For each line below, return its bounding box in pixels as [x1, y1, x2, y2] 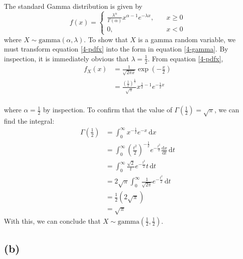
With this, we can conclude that [4, 215, 101, 226]
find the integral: [4, 116, 54, 126]
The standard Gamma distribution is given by [4, 1, 142, 11]
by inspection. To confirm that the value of [43, 104, 172, 115]
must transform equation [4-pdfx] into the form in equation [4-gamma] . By [4, 44, 228, 54]
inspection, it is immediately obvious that [4, 53, 129, 63]
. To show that [83, 34, 128, 44]
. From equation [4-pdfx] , [147, 53, 223, 63]
